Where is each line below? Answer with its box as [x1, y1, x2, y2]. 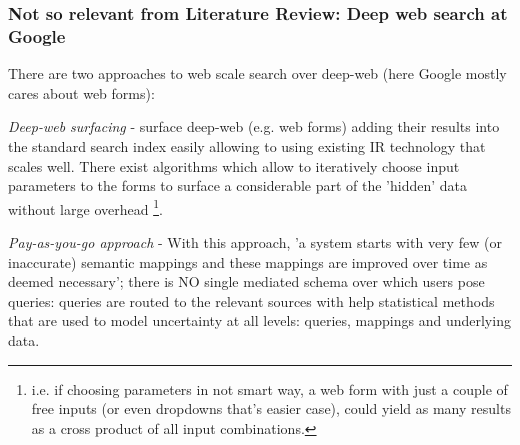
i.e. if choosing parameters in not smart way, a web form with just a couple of [31, 378, 508, 399]
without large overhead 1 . [8, 195, 163, 219]
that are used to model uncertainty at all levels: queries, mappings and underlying [8, 310, 511, 331]
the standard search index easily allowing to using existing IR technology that [8, 135, 486, 156]
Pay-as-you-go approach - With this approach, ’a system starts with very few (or [8, 231, 502, 252]
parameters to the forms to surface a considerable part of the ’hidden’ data [8, 175, 468, 196]
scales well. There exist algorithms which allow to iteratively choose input [8, 155, 460, 176]
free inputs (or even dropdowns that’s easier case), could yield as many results [31, 398, 511, 419]
